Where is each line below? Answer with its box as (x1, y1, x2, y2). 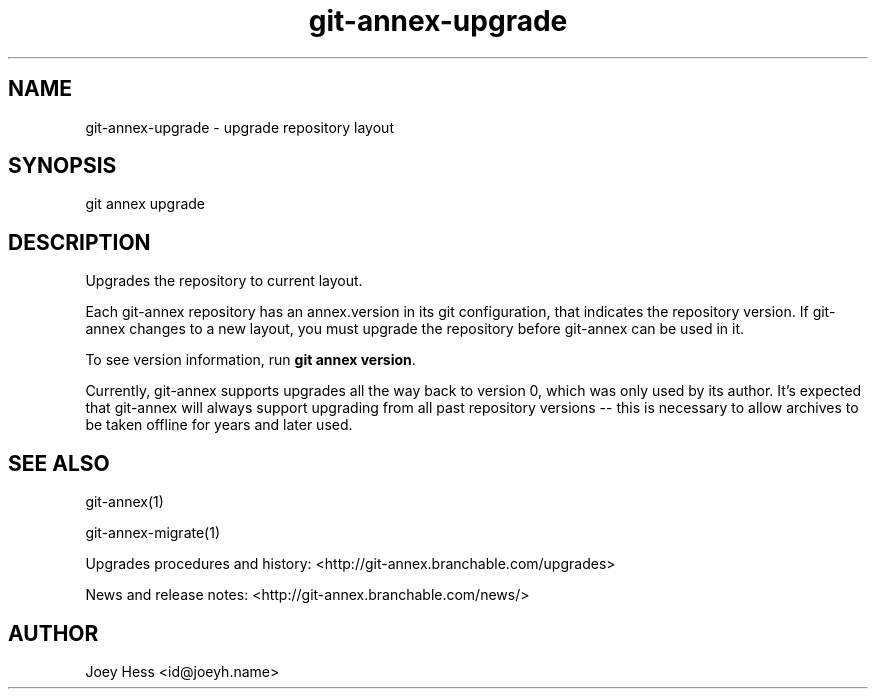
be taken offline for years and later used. (85, 416, 353, 434)
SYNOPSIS (8, 153, 117, 179)
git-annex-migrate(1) (85, 524, 221, 542)
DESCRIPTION (8, 229, 151, 255)
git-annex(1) (85, 493, 164, 511)
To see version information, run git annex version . (85, 351, 416, 369)
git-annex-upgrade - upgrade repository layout (85, 118, 394, 136)
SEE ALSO (8, 450, 110, 476)
